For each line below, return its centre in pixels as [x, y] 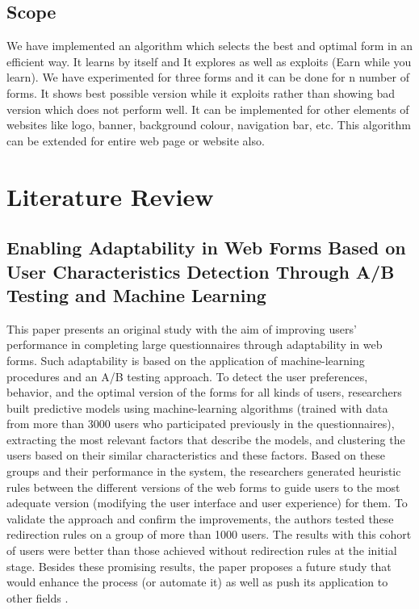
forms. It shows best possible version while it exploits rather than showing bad [201, 92]
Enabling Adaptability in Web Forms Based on [206, 248]
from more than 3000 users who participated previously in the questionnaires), [201, 424]
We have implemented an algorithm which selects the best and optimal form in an [210, 46]
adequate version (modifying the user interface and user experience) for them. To [207, 503]
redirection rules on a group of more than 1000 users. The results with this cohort [209, 534]
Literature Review [110, 196]
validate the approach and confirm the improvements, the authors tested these [200, 518]
